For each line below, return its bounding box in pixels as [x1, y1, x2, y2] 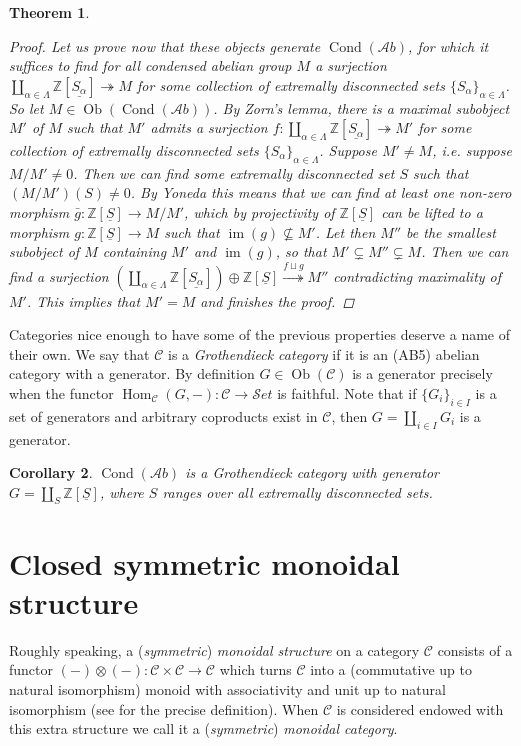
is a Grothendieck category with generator [185, 462, 439, 483]
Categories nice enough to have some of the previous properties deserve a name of [9, 324, 511, 345]
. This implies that [26, 290, 141, 311]
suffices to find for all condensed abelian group [9, 55, 292, 76]
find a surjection [9, 265, 109, 286]
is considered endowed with [336, 698, 504, 719]
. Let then [315, 221, 376, 242]
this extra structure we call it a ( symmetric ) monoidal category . [9, 718, 398, 739]
